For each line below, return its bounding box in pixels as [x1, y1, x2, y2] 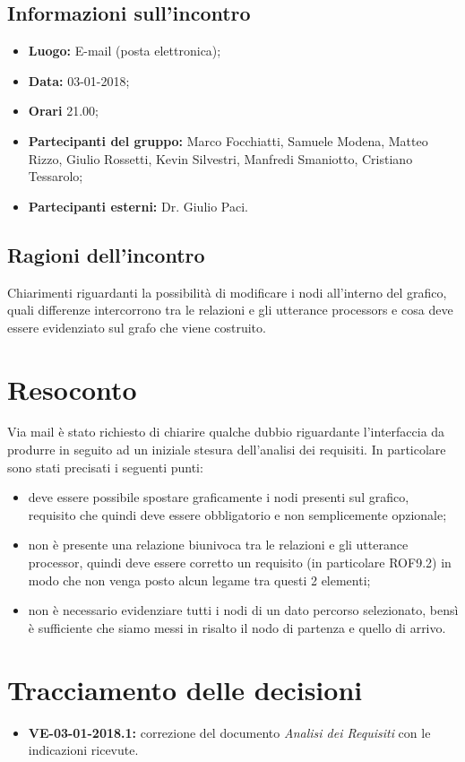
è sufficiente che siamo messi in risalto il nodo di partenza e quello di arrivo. [28, 618, 446, 636]
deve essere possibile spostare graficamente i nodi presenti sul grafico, [28, 488, 409, 507]
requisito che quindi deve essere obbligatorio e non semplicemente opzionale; [28, 505, 447, 524]
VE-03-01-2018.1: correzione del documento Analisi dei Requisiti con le [28, 723, 431, 741]
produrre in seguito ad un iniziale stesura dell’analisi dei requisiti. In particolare [7, 440, 446, 459]
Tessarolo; [28, 167, 83, 186]
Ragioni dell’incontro [7, 240, 205, 268]
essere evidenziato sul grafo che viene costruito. [7, 317, 266, 336]
